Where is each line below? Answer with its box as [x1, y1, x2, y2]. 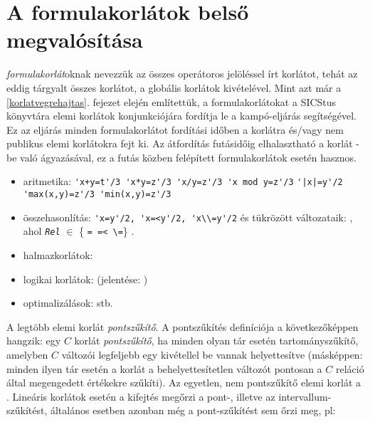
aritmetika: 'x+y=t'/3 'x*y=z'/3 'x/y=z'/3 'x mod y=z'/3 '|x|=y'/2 [23, 174, 343, 189]
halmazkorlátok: [23, 248, 93, 263]
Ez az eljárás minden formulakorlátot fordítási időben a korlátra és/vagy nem [6, 122, 344, 137]
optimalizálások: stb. [23, 295, 113, 310]
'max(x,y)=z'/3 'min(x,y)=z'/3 [23, 189, 171, 200]
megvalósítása [6, 25, 143, 54]
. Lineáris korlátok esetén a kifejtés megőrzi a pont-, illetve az [6, 389, 275, 403]
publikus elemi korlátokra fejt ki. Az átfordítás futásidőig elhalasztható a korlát [6, 136, 353, 151]
